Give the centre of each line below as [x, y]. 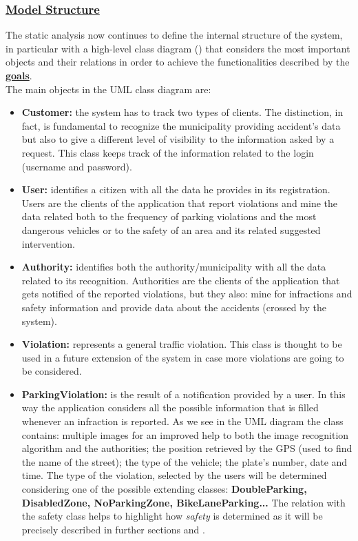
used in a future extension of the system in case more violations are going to [183, 357]
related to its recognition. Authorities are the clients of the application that [181, 280]
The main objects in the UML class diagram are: [108, 89]
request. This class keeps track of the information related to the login [168, 152]
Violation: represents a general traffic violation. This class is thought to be [182, 344]
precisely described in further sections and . [113, 529]
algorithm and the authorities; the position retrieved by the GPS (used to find [187, 448]
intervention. [48, 243]
